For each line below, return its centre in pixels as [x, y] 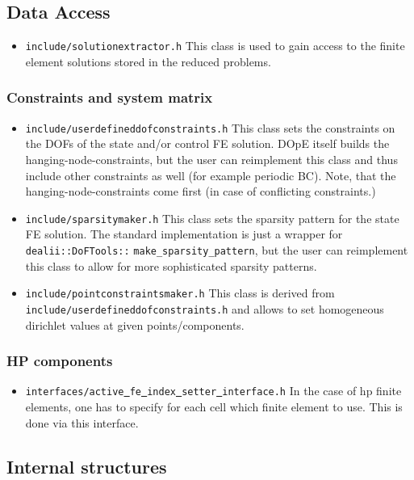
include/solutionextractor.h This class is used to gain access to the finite [215, 46]
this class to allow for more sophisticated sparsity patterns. [171, 265]
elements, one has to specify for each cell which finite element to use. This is [214, 406]
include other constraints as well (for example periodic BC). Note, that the [211, 175]
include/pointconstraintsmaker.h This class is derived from [180, 293]
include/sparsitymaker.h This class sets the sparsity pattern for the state [212, 218]
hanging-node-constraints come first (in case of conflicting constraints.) [201, 191]
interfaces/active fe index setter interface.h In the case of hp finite [213, 391]
